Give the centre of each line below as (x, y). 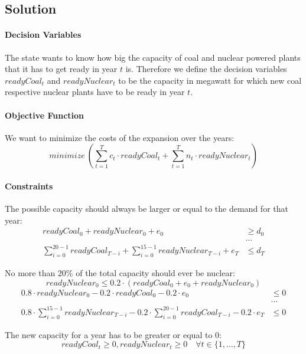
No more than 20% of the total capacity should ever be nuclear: (120, 273)
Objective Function (45, 115)
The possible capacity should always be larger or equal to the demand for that (147, 209)
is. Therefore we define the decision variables (206, 69)
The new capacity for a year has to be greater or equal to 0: (113, 334)
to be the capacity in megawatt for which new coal (210, 80)
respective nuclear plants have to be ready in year (95, 92)
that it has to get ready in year (61, 69)
